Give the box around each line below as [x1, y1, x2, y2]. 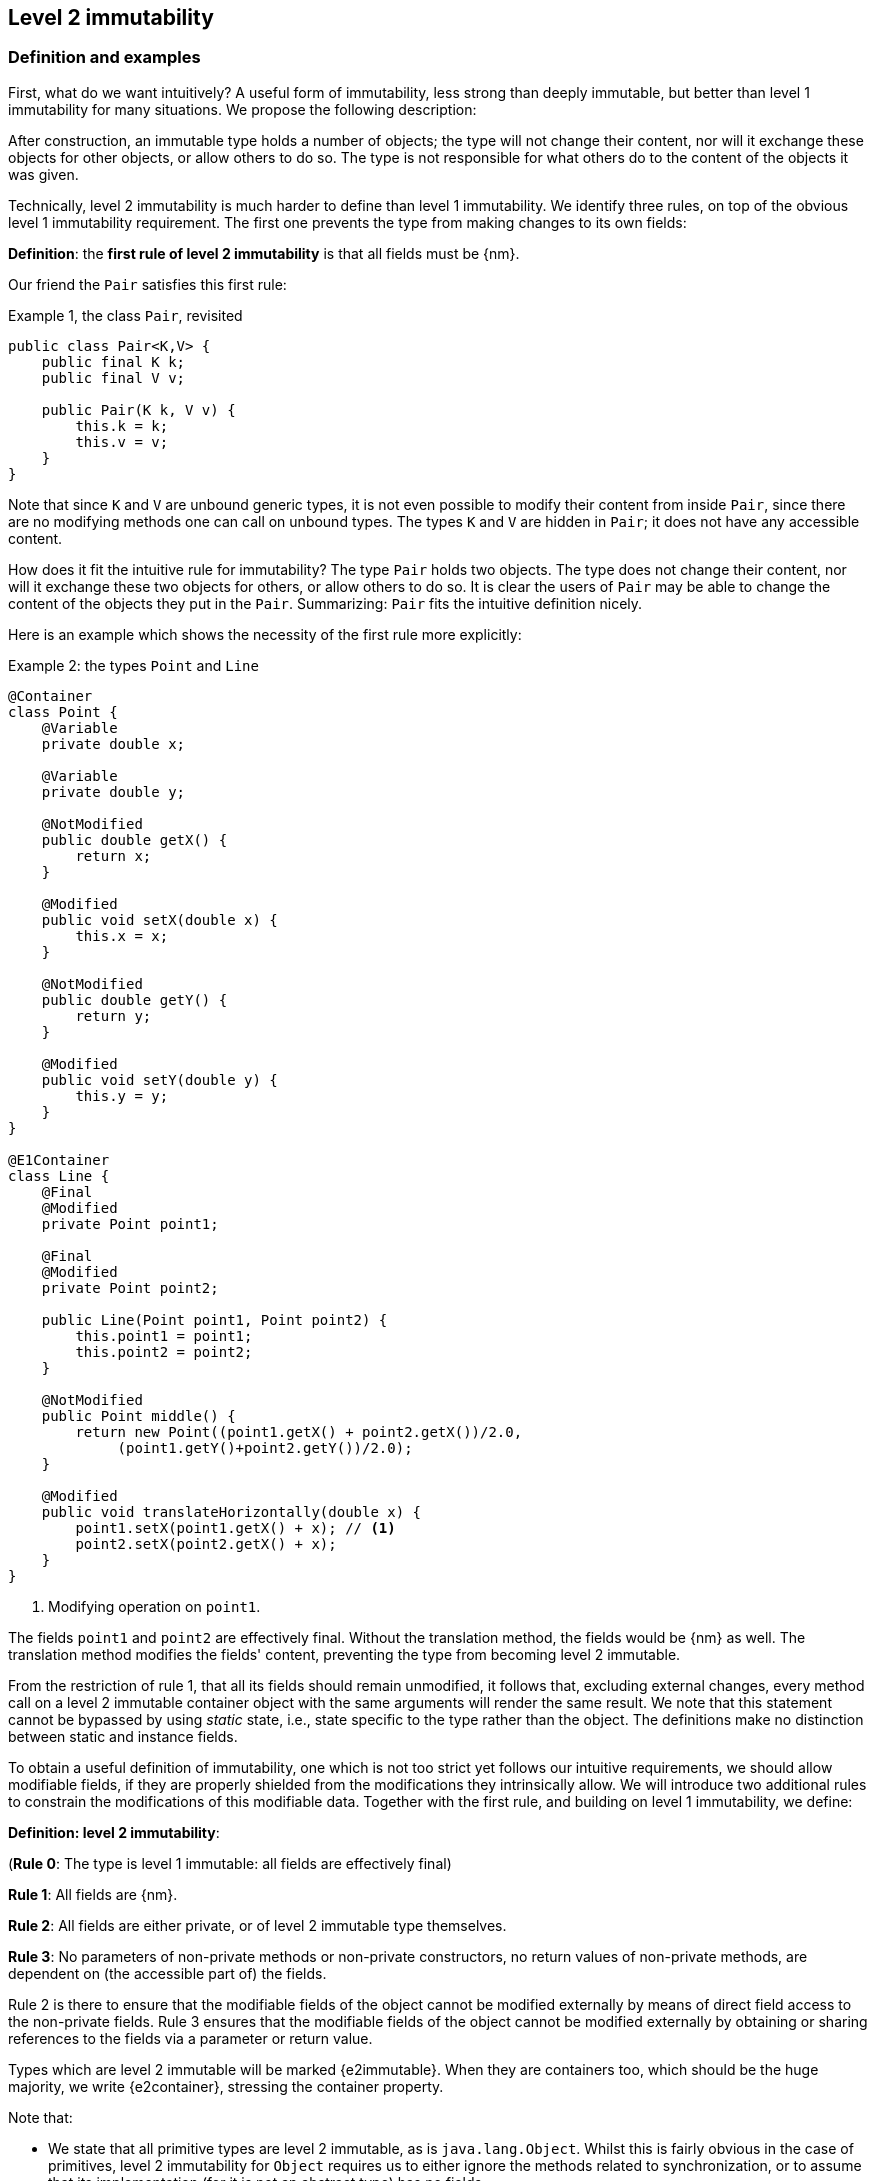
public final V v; [41, 369, 186, 386]
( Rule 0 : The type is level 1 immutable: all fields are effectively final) [8, 1854, 452, 1872]
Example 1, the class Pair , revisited [8, 306, 243, 324]
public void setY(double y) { [41, 1071, 278, 1088]
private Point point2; [41, 1279, 219, 1296]
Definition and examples [8, 47, 201, 68]
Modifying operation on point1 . [48, 1597, 261, 1615]
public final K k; [41, 353, 186, 370]
